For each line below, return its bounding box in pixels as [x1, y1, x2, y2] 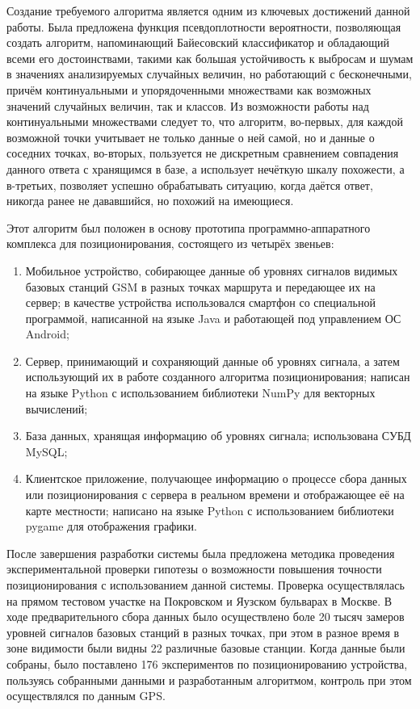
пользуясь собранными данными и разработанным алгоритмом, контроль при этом [6, 671, 412, 688]
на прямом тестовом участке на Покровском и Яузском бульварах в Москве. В [6, 592, 393, 609]
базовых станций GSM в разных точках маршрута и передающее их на [25, 278, 376, 295]
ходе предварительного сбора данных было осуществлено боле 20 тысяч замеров [6, 608, 405, 625]
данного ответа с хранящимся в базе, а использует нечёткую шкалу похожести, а [6, 160, 405, 177]
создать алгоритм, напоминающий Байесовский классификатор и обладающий [6, 34, 389, 51]
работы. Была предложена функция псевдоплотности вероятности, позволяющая [6, 18, 401, 35]
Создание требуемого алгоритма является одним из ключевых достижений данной [6, 2, 410, 19]
